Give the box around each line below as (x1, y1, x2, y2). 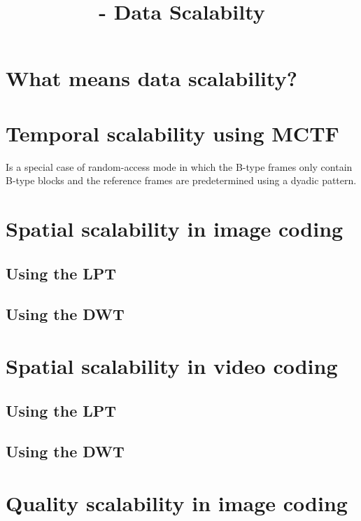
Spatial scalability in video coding (6, 352, 338, 380)
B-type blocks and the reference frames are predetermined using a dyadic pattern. (6, 173, 357, 188)
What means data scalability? (6, 64, 297, 92)
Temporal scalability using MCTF (6, 118, 339, 147)
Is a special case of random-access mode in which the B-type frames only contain (6, 159, 353, 174)
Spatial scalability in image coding (6, 214, 344, 243)
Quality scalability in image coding (6, 488, 348, 517)
